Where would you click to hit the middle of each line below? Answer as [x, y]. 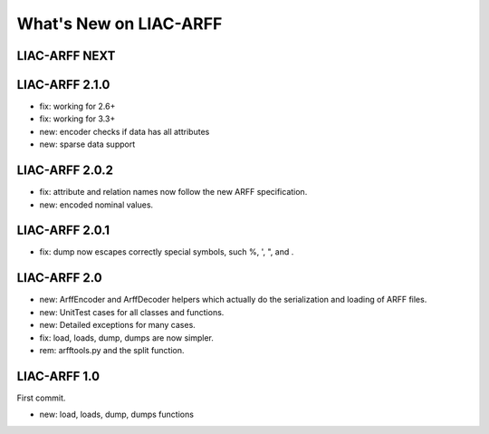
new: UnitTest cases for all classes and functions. [132, 312]
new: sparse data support [87, 144]
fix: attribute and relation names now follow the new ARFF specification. [173, 192]
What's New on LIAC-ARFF [120, 24]
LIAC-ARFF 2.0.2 [65, 171]
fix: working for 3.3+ [77, 119]
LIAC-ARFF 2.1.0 [63, 85]
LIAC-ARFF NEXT [66, 56]
